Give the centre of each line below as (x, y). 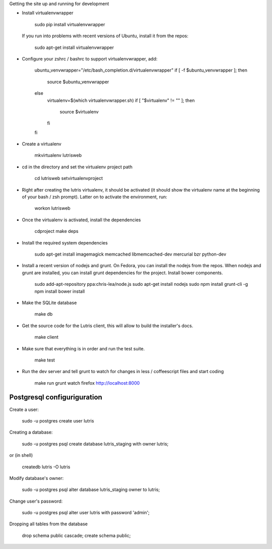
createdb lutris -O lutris (46, 467)
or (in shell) (21, 455)
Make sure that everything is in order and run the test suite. (83, 348)
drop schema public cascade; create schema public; (76, 535)
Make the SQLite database (49, 302)
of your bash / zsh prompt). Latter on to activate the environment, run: (94, 197)
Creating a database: (31, 432)
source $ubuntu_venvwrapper (78, 82)
